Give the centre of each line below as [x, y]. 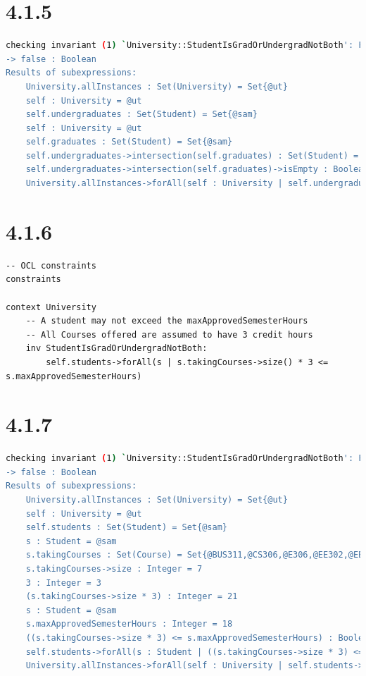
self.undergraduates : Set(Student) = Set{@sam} [141, 115]
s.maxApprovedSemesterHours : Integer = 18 [129, 624]
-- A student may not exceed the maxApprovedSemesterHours [167, 321]
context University [51, 307]
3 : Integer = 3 [64, 583]
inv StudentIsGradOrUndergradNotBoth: [116, 349]
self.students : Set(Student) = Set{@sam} [126, 528]
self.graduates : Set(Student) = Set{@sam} [129, 142]
